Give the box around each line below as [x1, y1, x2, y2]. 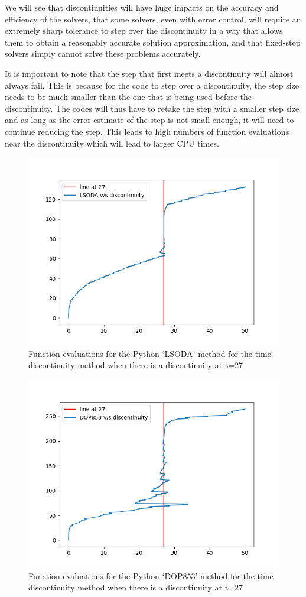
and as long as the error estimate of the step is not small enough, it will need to [5, 113, 294, 126]
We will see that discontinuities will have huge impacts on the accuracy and [5, 1, 279, 13]
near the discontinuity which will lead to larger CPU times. [5, 137, 219, 149]
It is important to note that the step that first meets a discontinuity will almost [5, 67, 294, 79]
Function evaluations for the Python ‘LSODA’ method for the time [28, 347, 271, 359]
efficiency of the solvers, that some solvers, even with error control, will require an [5, 12, 301, 25]
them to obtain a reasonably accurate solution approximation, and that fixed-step [5, 35, 301, 48]
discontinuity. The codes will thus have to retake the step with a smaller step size [5, 102, 300, 114]
